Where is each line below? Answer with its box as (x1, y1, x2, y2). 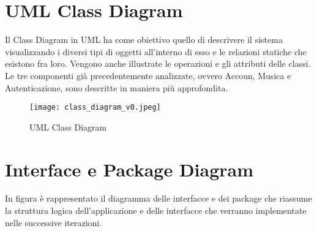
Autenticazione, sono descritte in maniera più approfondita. (5, 81, 228, 94)
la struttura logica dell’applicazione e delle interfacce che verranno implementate (5, 204, 307, 217)
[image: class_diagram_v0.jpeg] (29, 103, 161, 112)
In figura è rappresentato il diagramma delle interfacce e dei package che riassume (5, 192, 312, 205)
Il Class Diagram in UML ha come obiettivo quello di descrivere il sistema (5, 33, 283, 46)
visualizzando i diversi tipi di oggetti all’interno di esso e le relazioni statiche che (5, 45, 307, 58)
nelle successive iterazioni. (5, 216, 102, 229)
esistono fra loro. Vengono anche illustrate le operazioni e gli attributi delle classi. (5, 57, 311, 70)
